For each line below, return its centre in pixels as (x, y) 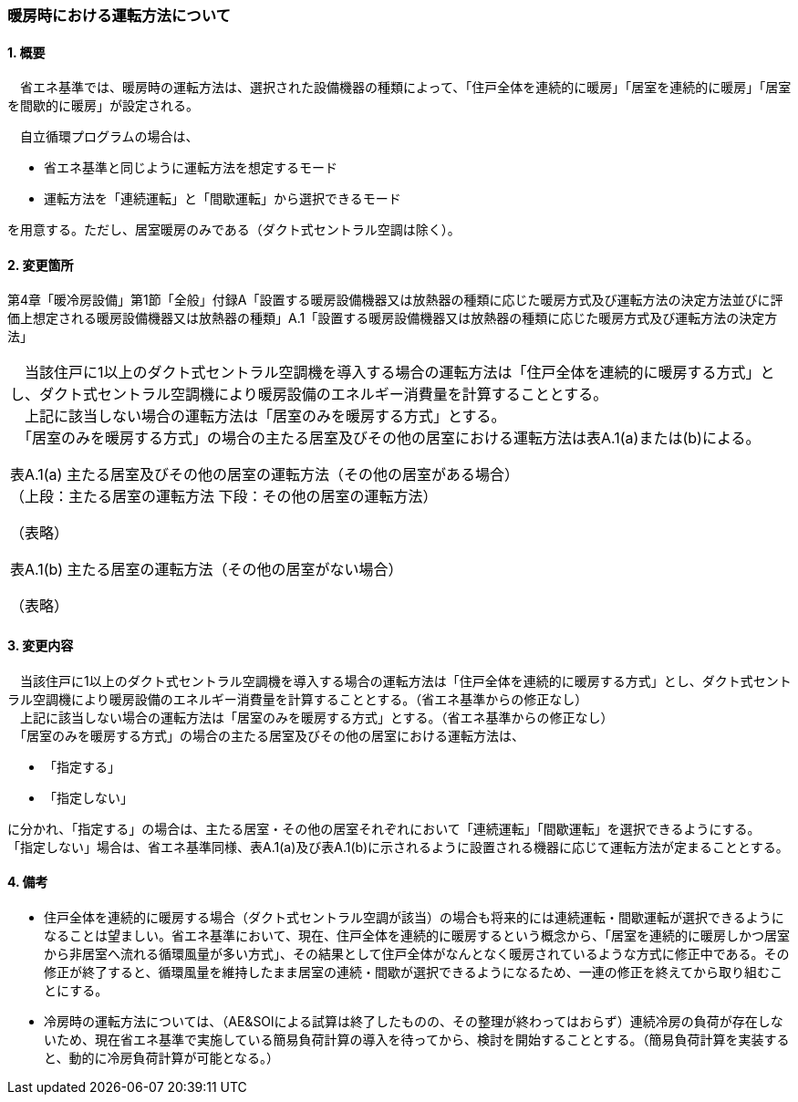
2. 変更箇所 (41, 265)
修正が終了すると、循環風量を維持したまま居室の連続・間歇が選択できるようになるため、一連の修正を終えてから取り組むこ (414, 972)
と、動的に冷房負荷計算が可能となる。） (162, 1057)
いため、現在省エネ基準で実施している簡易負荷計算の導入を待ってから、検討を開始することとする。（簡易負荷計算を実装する (417, 1039)
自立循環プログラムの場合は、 (109, 137)
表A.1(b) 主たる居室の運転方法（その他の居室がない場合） (207, 570)
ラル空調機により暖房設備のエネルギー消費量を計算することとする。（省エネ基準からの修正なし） (298, 699)
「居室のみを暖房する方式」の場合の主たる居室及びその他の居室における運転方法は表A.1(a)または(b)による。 (393, 438)
